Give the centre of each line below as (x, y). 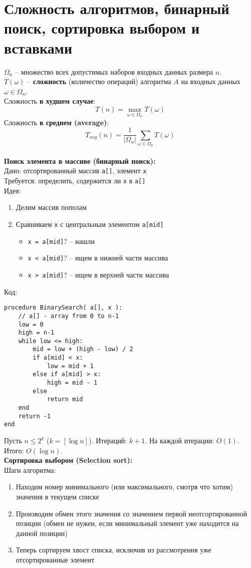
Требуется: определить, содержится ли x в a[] (75, 181)
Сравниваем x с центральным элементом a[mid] (90, 224)
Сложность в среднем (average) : (57, 122)
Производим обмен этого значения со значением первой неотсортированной (131, 513)
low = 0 (31, 324)
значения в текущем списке (57, 497)
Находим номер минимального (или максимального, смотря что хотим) (124, 487)
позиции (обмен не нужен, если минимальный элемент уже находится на (127, 523)
